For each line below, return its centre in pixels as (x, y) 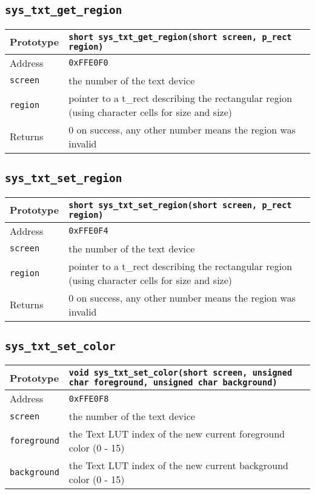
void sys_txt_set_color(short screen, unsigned (181, 373)
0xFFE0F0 (88, 63)
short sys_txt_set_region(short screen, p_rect (180, 205)
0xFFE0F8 (89, 398)
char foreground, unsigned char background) (173, 383)
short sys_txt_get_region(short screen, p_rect (180, 37)
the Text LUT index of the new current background (178, 465)
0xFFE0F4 (88, 231)
